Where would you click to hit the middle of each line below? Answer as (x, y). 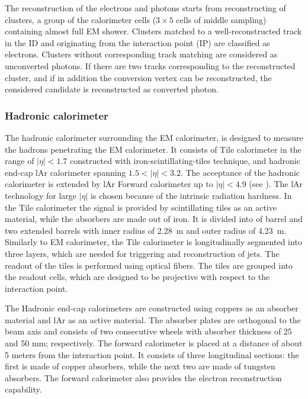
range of (20, 161)
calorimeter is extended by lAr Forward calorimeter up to (109, 184)
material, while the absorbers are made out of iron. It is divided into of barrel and (154, 219)
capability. (23, 389)
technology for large (41, 195)
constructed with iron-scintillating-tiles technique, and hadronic (185, 161)
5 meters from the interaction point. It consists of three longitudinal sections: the (152, 354)
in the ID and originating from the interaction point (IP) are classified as (137, 42)
